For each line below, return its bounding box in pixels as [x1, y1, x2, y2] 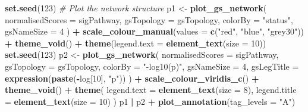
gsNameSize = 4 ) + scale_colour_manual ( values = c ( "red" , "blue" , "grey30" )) [5, 25, 304, 38]
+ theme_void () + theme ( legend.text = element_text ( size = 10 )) [5, 36, 266, 49]
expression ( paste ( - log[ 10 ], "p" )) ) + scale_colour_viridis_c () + [5, 71, 259, 84]
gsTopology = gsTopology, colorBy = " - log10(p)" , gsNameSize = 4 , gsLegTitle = [5, 60, 299, 72]
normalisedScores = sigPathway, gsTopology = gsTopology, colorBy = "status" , [5, 13, 293, 26]
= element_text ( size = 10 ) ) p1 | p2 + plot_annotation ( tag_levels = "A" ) [5, 95, 296, 107]
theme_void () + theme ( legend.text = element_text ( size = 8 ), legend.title [5, 83, 297, 96]
